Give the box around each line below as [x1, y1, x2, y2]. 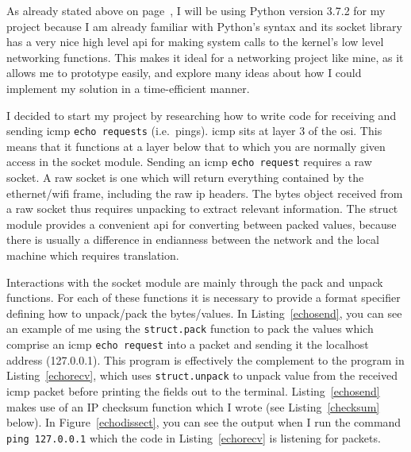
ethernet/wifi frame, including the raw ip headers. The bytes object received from [6, 184, 403, 201]
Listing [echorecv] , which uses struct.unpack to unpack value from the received [6, 367, 398, 384]
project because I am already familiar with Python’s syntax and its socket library [6, 17, 402, 34]
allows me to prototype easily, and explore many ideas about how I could [6, 64, 362, 81]
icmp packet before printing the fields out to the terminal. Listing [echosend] [6, 382, 380, 399]
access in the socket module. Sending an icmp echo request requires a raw [6, 153, 372, 170]
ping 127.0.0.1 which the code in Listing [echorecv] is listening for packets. [6, 429, 381, 446]
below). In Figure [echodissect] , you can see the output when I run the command [6, 414, 401, 431]
